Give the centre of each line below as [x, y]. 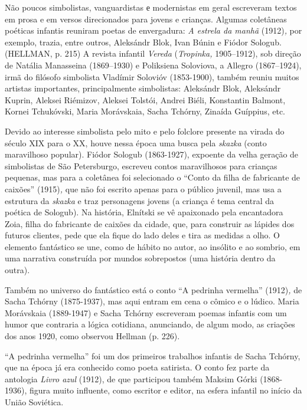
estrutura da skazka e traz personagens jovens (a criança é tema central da [140, 200]
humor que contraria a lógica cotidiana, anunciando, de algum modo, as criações [150, 324]
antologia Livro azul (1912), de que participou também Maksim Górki [131, 378]
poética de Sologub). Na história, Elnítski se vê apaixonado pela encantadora [144, 212]
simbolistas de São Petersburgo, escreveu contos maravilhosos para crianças [141, 165]
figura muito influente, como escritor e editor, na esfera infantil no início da [166, 390]
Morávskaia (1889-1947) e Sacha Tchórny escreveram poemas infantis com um [146, 312]
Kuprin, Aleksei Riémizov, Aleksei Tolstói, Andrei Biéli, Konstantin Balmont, [145, 99]
